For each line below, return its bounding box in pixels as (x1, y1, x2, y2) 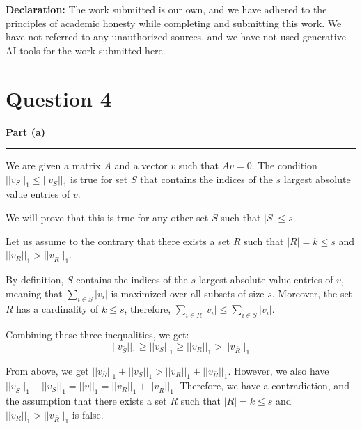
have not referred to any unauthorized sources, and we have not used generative (6, 29, 346, 44)
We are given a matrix (6, 158, 101, 173)
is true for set (70, 171, 128, 186)
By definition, (6, 272, 64, 287)
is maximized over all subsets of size (111, 286, 265, 300)
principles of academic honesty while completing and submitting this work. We (6, 15, 342, 30)
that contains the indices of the (140, 171, 273, 186)
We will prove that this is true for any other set (6, 210, 209, 225)
